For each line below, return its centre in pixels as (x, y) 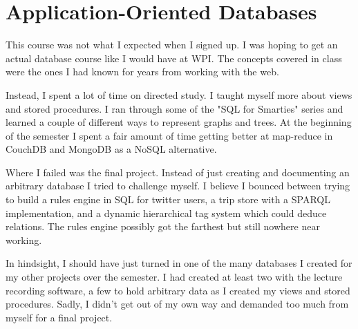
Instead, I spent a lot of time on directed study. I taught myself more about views (179, 94)
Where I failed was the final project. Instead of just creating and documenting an (178, 172)
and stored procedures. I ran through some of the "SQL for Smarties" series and (175, 108)
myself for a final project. (59, 317)
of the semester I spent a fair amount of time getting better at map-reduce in (169, 135)
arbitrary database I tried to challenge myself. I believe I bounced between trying (178, 186)
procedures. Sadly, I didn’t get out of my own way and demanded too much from (177, 304)
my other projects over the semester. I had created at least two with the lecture (174, 277)
